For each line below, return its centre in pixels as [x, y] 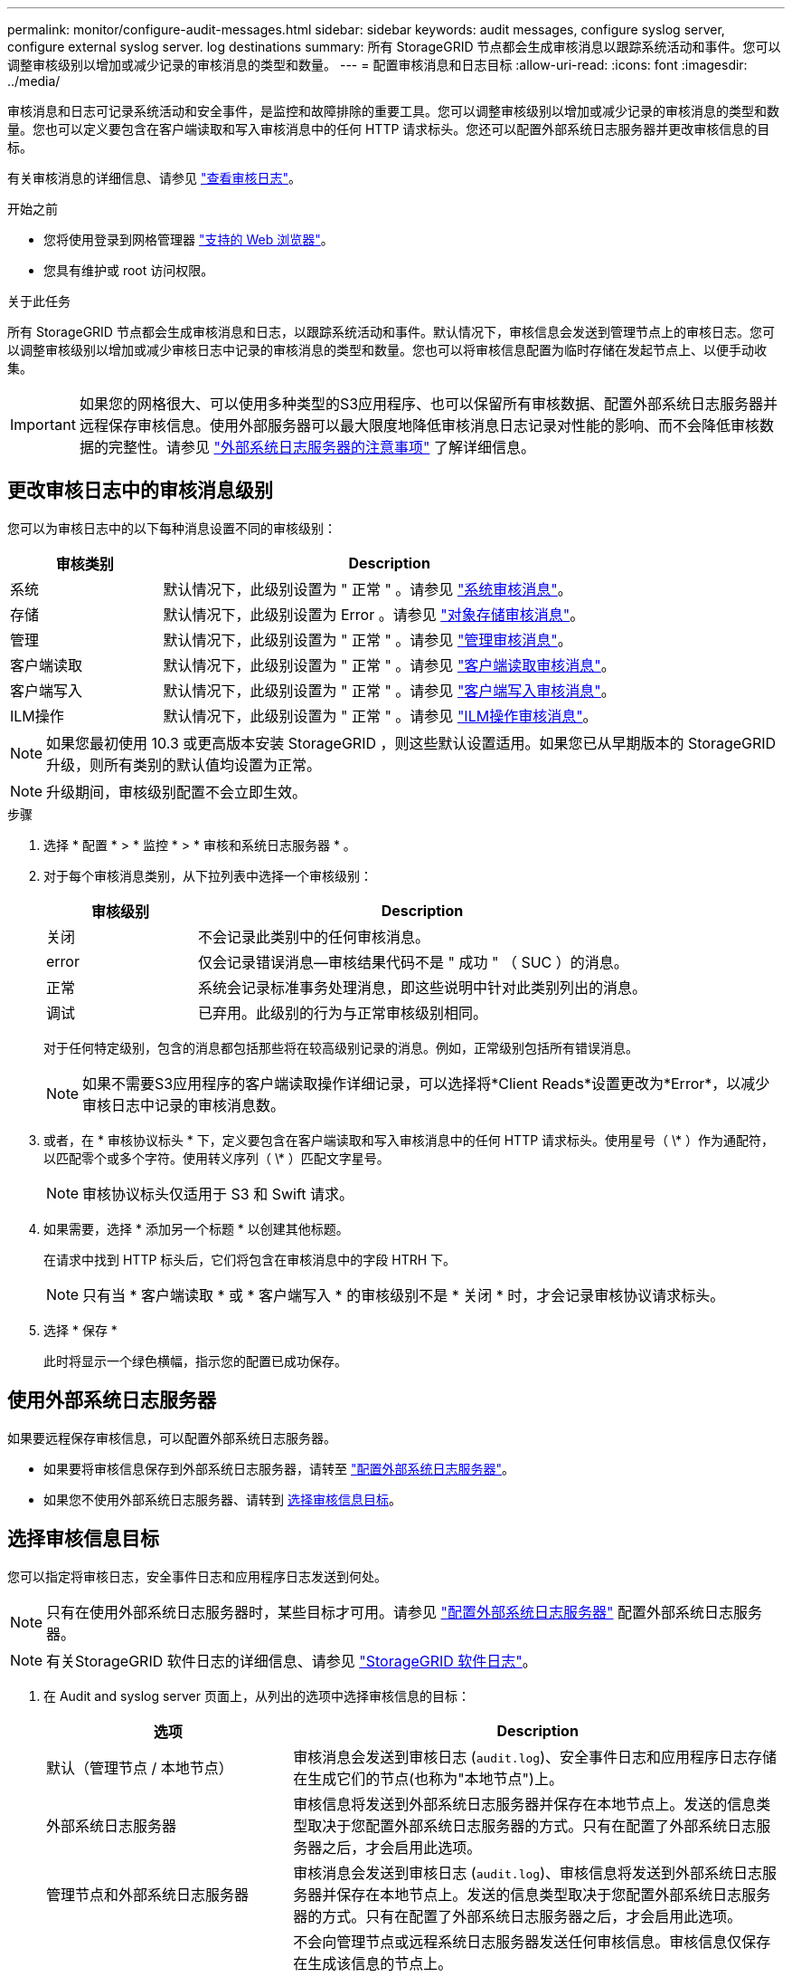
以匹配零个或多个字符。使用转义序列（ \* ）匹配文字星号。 [217, 1158]
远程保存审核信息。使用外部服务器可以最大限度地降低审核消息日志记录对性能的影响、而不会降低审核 [419, 425]
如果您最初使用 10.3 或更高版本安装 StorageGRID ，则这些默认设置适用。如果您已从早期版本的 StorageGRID [411, 743]
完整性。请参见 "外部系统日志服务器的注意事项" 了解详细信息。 [321, 447]
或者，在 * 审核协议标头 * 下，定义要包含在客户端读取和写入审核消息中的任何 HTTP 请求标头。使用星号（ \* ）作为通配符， [409, 1140]
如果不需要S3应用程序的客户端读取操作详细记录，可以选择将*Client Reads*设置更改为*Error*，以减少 [426, 1083]
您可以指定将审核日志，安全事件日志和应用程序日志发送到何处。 [197, 1576]
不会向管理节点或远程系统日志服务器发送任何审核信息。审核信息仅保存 [532, 1941]
